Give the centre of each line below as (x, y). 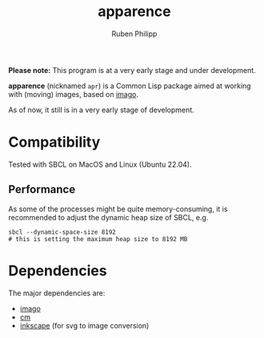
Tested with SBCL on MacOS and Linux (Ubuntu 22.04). (100, 164)
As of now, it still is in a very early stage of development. (101, 110)
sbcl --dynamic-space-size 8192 (62, 232)
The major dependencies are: (57, 293)
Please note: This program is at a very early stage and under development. (132, 70)
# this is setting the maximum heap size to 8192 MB (98, 239)
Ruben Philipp (134, 34)
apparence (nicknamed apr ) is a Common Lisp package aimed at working (130, 86)
